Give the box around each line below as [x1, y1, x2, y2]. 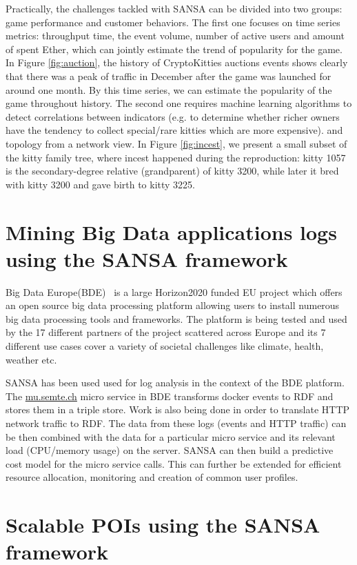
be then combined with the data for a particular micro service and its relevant [6, 429, 336, 444]
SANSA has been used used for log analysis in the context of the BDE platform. [6, 375, 345, 390]
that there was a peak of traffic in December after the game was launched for [6, 68, 331, 83]
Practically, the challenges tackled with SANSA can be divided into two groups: [6, 1, 343, 15]
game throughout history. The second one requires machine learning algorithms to [6, 96, 352, 110]
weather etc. [6, 352, 57, 366]
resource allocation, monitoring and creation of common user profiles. [6, 470, 298, 484]
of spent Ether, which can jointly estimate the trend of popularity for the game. [6, 41, 343, 56]
